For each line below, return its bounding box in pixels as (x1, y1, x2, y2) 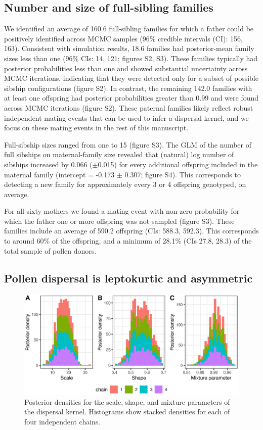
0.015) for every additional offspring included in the (98, 159, 258, 169)
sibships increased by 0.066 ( (4, 159, 93, 169)
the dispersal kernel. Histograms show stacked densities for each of (24, 406, 230, 417)
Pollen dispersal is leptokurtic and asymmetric (4, 270, 253, 285)
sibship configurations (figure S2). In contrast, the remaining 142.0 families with (4, 82, 252, 93)
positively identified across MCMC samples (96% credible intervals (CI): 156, (4, 33, 243, 43)
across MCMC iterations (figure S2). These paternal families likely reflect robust (4, 102, 253, 113)
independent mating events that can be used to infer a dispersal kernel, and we (4, 112, 249, 123)
